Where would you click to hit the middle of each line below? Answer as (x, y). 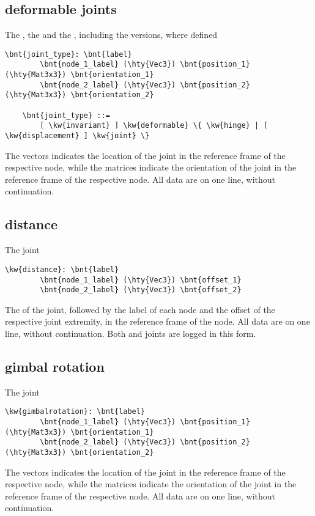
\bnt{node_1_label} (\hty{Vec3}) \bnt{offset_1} (141, 280)
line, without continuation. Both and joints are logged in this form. (131, 334)
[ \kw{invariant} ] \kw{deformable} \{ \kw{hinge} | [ (154, 126)
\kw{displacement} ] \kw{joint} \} (77, 136)
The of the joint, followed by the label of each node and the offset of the (140, 309)
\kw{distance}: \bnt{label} (62, 269)
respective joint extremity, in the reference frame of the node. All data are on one (157, 321)
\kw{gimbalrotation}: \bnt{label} (75, 412)
